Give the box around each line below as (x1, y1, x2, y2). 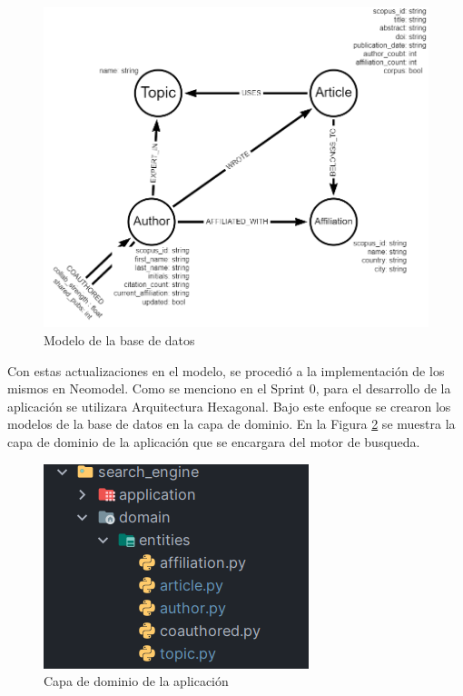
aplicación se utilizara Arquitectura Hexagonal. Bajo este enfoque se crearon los (7, 396, 451, 415)
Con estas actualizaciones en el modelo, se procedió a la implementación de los (7, 361, 445, 380)
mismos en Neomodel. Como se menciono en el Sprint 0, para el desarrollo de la (7, 379, 451, 398)
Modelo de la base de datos (44, 331, 195, 350)
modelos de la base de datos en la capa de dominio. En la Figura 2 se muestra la (7, 414, 456, 433)
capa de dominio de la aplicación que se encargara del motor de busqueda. (7, 432, 420, 451)
